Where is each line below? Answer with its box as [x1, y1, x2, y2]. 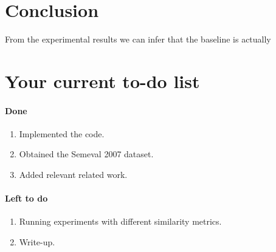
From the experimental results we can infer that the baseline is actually [5, 33, 271, 46]
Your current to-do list [5, 68, 200, 93]
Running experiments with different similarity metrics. [19, 215, 222, 228]
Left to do [5, 192, 48, 205]
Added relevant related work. [19, 168, 128, 181]
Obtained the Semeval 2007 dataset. [19, 148, 154, 160]
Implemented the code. [19, 127, 105, 140]
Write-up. [19, 236, 55, 248]
